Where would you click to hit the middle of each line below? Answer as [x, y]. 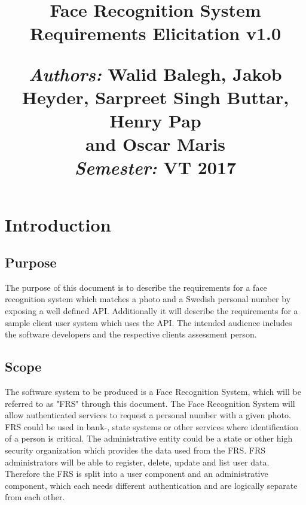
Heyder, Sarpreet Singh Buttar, [155, 97]
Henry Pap [155, 120]
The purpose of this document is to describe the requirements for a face [136, 287]
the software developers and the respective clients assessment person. [131, 334]
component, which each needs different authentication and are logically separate [151, 485]
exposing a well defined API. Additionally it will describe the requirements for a [152, 311]
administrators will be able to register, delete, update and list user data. [137, 462]
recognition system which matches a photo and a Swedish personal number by [148, 299]
